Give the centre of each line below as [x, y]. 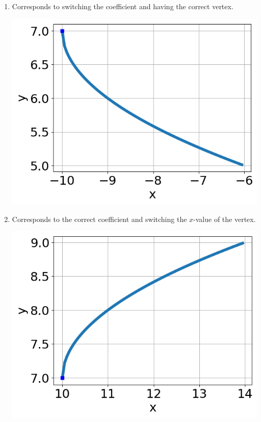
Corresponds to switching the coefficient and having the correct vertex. [123, 6]
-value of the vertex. [225, 219]
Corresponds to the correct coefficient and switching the [99, 219]
